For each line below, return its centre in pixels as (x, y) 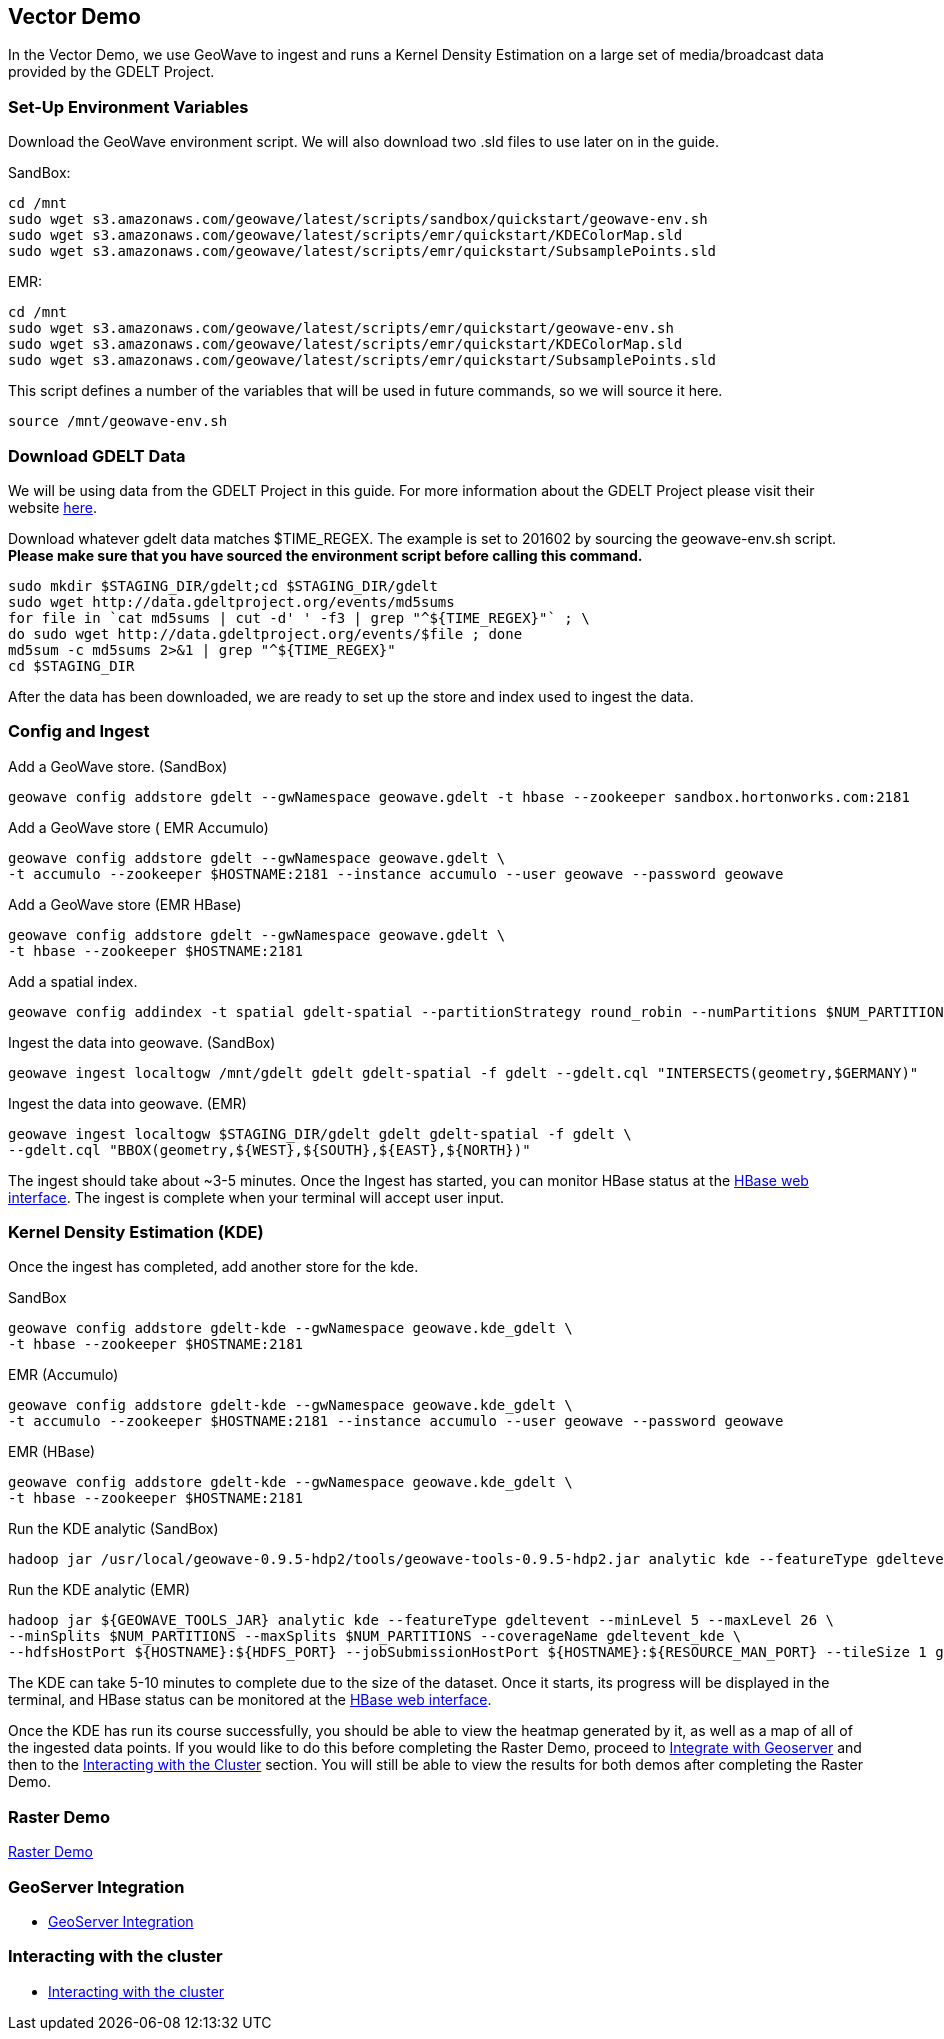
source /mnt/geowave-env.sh (118, 421)
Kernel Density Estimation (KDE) (136, 1232)
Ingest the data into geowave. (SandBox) (142, 1042)
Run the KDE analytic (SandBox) (113, 1529)
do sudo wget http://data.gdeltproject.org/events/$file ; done (265, 633)
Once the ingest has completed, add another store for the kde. (213, 1267)
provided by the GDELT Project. (111, 72)
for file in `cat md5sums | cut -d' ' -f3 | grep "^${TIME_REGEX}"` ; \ (299, 617)
